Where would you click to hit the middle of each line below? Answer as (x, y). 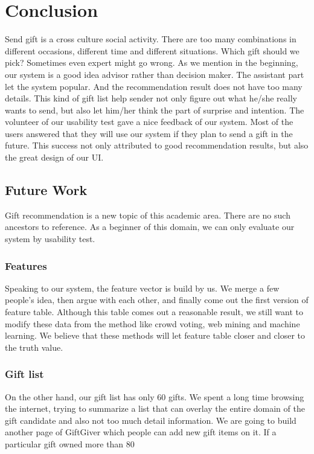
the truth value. (34, 347)
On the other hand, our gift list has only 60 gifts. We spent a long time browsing (155, 396)
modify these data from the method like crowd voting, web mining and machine (152, 323)
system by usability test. (50, 239)
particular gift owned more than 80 (70, 444)
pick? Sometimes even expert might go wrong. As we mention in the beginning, (152, 62)
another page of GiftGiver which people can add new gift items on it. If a (141, 432)
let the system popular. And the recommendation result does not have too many (154, 86)
